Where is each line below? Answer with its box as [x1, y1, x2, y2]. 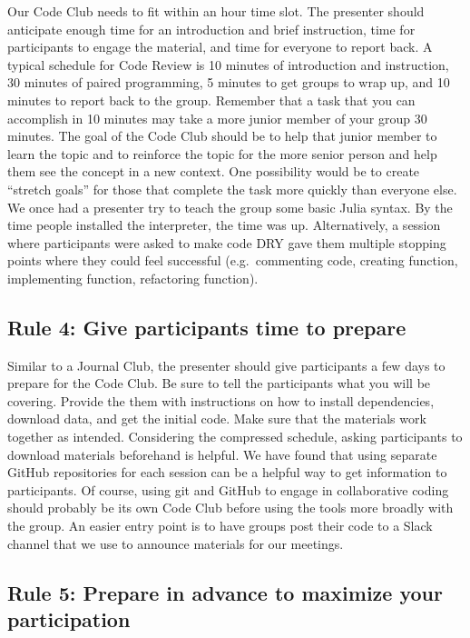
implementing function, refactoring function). [7, 268, 259, 287]
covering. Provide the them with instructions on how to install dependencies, [7, 391, 435, 410]
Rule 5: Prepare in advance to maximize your [7, 578, 443, 606]
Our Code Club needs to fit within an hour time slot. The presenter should [7, 2, 425, 20]
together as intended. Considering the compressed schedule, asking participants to [7, 427, 463, 446]
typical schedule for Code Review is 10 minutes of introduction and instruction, [7, 55, 449, 74]
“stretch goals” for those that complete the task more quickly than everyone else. [7, 179, 457, 198]
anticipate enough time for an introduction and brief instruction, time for [7, 19, 416, 38]
